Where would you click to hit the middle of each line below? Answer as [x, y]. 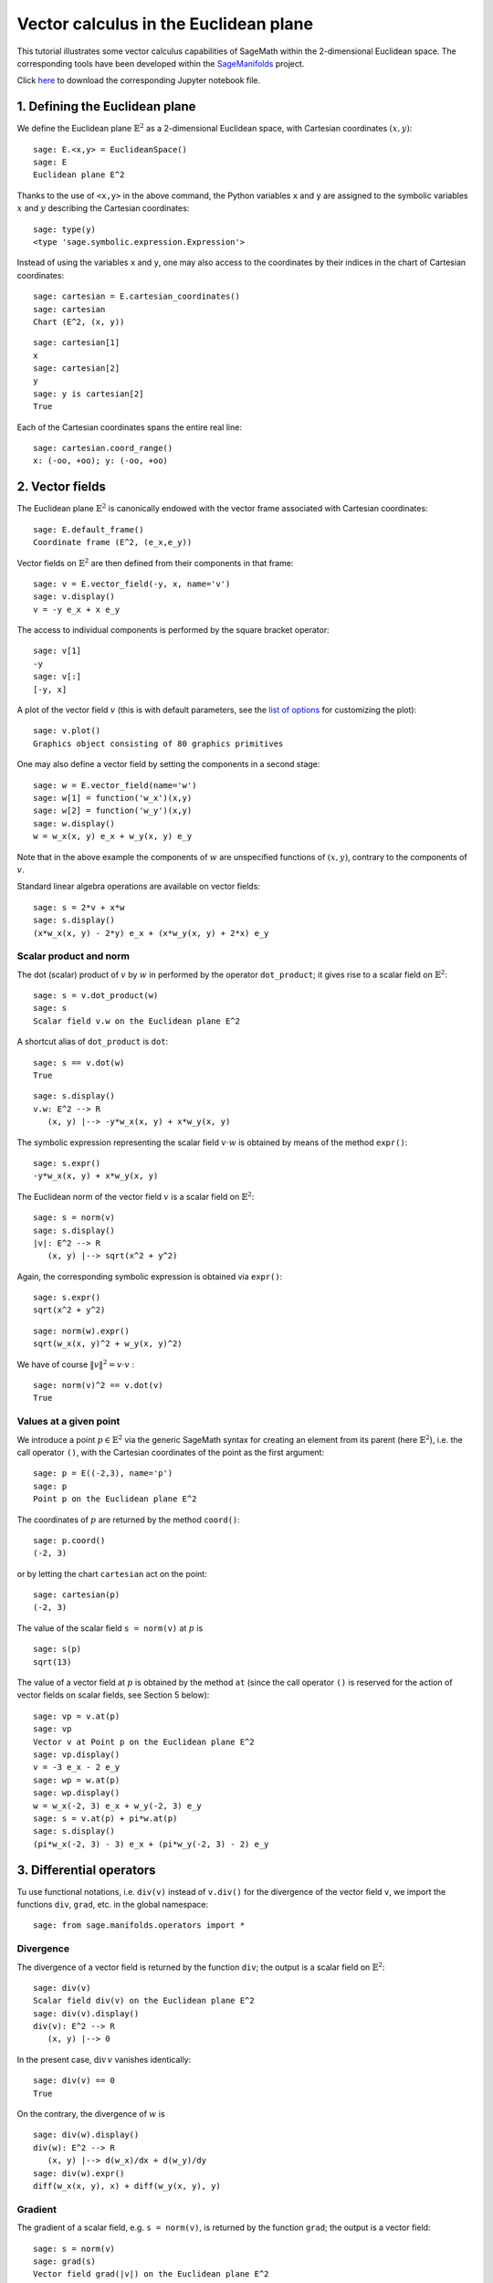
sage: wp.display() [77, 1793]
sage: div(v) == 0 [74, 2081]
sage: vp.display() [77, 1754]
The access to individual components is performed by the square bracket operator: [173, 630]
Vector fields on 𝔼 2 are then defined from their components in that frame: [155, 562]
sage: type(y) [64, 229]
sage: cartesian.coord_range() [103, 448]
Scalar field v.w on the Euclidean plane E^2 [137, 1021]
